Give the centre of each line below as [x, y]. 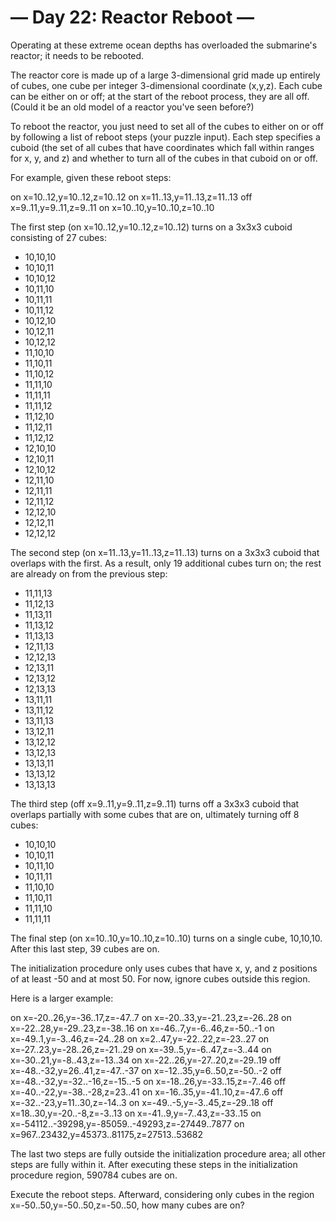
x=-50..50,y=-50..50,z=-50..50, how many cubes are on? [127, 1205]
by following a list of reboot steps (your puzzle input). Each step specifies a [165, 137]
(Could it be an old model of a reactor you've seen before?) [132, 107]
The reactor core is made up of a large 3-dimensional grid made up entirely [165, 75]
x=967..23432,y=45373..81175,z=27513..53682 [106, 1134]
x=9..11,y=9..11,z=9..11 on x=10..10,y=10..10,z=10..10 [112, 207]
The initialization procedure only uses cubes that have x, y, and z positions [164, 968]
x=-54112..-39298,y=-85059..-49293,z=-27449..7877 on [127, 1123]
